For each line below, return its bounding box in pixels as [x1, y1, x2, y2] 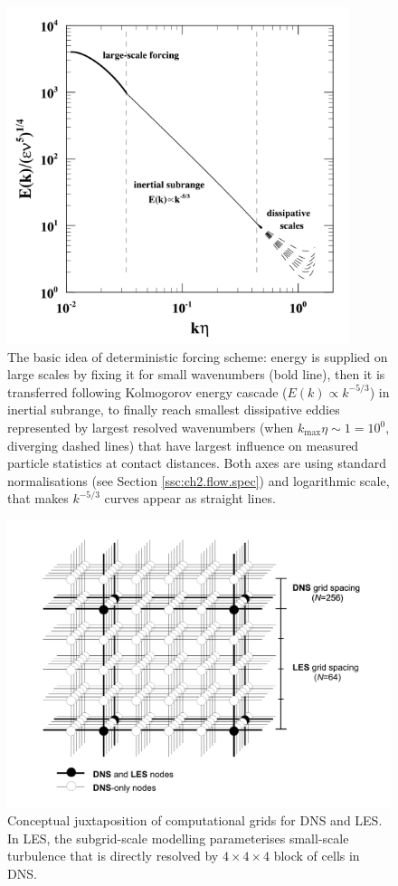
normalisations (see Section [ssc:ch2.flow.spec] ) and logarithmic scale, [7, 471, 390, 490]
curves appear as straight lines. [104, 489, 276, 508]
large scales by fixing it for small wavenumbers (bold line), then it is [7, 365, 385, 384]
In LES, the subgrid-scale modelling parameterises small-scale [7, 828, 349, 847]
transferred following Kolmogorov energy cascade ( [7, 382, 288, 401]
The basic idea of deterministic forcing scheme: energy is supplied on [7, 347, 388, 366]
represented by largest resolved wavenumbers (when [7, 418, 294, 436]
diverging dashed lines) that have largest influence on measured [7, 435, 359, 454]
